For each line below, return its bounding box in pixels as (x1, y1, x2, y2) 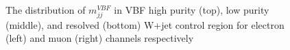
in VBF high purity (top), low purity (114, 2, 269, 16)
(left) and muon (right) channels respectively (5, 31, 194, 45)
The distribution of (5, 2, 86, 16)
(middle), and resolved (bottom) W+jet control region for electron (5, 17, 285, 32)
